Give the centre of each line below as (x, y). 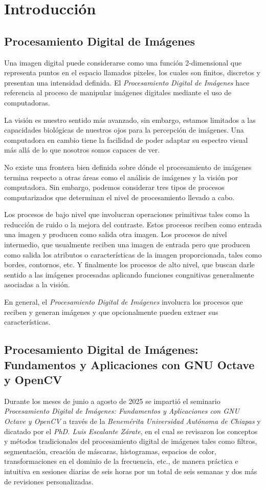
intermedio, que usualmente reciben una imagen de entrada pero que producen (127, 244)
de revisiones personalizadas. (49, 481)
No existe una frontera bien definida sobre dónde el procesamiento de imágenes (128, 167)
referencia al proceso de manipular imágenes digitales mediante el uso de (118, 92)
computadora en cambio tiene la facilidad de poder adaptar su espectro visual (126, 140)
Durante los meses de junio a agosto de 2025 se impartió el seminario (112, 401)
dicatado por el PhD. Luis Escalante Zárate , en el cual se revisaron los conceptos (131, 431)
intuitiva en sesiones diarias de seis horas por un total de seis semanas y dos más (131, 471)
